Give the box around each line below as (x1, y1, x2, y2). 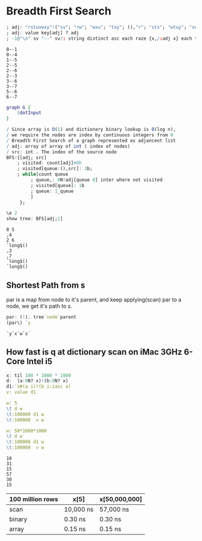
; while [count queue (17, 171, 69, 177)
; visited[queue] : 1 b (30, 182, 85, 188)
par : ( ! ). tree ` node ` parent (6, 314, 77, 320)
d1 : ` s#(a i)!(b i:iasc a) (6, 384, 71, 390)
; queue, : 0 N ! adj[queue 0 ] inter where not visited (30, 177, 163, 183)
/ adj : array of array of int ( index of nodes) (6, 143, 130, 149)
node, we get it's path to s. (6, 303, 72, 309)
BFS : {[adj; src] (6, 154, 47, 160)
